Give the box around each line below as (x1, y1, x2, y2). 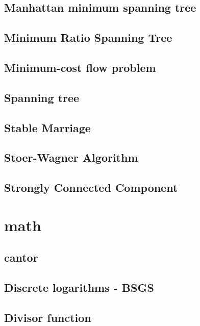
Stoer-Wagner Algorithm (4, 149, 138, 165)
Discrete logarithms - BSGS (4, 280, 154, 295)
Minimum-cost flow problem (4, 59, 156, 75)
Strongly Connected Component (4, 180, 178, 195)
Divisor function (4, 309, 91, 325)
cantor (4, 249, 38, 265)
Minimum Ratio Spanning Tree (4, 30, 172, 45)
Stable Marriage (4, 119, 91, 135)
